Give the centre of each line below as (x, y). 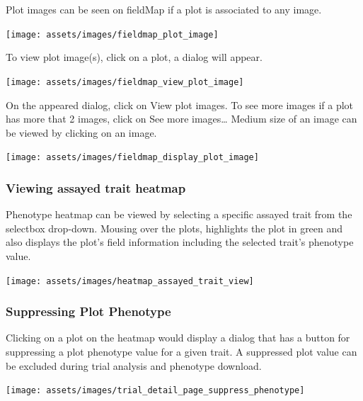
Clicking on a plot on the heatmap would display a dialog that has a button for (178, 338)
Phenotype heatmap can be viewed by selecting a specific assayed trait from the (179, 214)
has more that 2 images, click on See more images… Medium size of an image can (181, 119)
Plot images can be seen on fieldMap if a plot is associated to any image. (164, 9)
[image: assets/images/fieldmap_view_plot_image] (125, 82)
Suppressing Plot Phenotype (88, 311)
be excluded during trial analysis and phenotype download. (134, 365)
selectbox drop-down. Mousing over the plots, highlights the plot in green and (174, 228)
